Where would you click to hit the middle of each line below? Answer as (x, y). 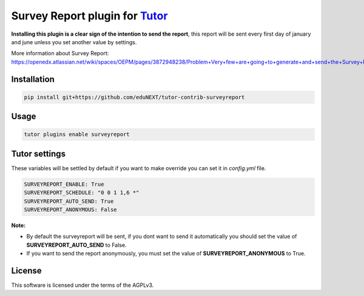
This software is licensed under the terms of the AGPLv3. (83, 285)
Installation (33, 79)
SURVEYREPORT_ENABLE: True (64, 184)
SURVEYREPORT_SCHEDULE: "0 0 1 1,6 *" (82, 193)
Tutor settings (39, 153)
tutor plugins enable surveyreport (77, 134)
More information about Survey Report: (60, 53)
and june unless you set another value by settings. (74, 42)
